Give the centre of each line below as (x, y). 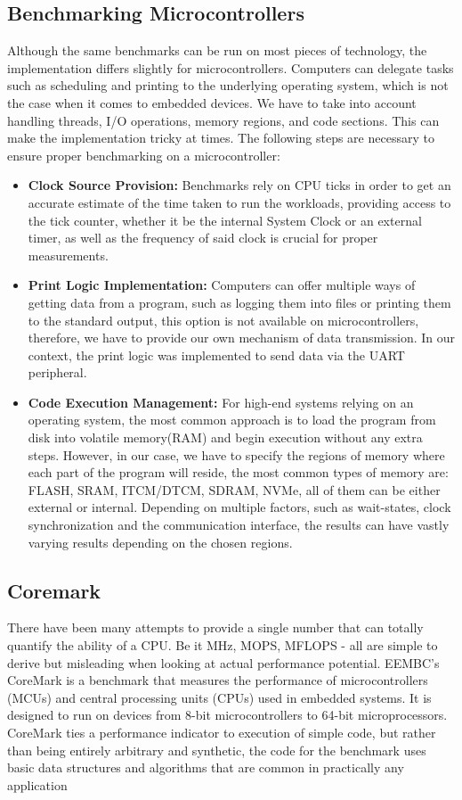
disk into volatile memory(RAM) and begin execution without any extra (225, 437)
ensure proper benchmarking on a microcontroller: (144, 155)
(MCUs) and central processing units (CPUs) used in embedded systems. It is (219, 697)
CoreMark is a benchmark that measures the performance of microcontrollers (218, 680)
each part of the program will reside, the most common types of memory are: (238, 472)
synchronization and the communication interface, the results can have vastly (239, 525)
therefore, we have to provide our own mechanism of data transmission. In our (242, 338)
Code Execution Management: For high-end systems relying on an (221, 402)
